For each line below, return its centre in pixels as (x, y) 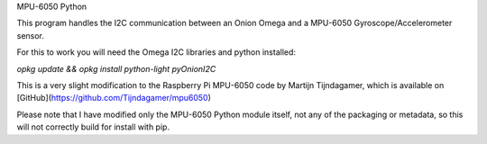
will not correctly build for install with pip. (93, 127)
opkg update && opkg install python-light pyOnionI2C (116, 68)
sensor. (31, 35)
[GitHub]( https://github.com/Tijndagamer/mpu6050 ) (114, 98)
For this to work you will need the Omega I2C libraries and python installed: (156, 52)
